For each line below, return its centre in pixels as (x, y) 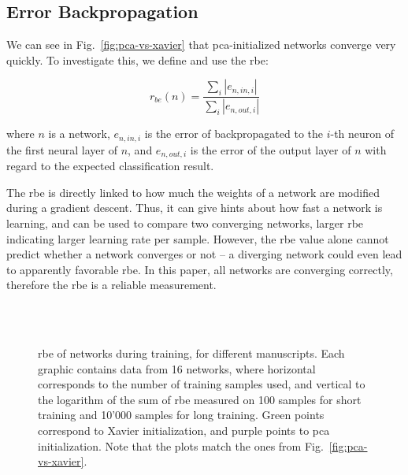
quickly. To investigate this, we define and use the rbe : (137, 59)
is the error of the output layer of (271, 149)
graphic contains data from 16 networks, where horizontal (177, 368)
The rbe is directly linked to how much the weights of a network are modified (193, 192)
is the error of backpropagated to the (234, 134)
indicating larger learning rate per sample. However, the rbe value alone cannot (198, 238)
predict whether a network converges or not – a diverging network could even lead (204, 254)
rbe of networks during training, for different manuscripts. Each (191, 353)
